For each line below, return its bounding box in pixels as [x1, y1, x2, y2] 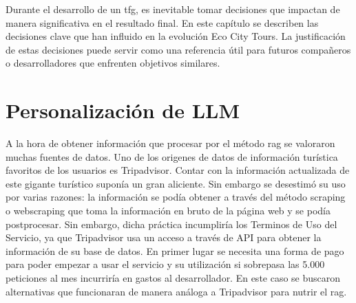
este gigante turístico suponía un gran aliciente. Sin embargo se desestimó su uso [6, 176, 346, 190]
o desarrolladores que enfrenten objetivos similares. [6, 56, 220, 70]
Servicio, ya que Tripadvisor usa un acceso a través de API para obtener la [6, 230, 322, 245]
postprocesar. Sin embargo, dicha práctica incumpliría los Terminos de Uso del [6, 216, 337, 231]
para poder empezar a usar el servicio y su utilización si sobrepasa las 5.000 [6, 257, 325, 271]
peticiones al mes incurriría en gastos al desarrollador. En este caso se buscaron [6, 271, 341, 285]
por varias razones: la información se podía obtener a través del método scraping [6, 190, 346, 204]
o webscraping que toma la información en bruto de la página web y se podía [6, 203, 331, 218]
